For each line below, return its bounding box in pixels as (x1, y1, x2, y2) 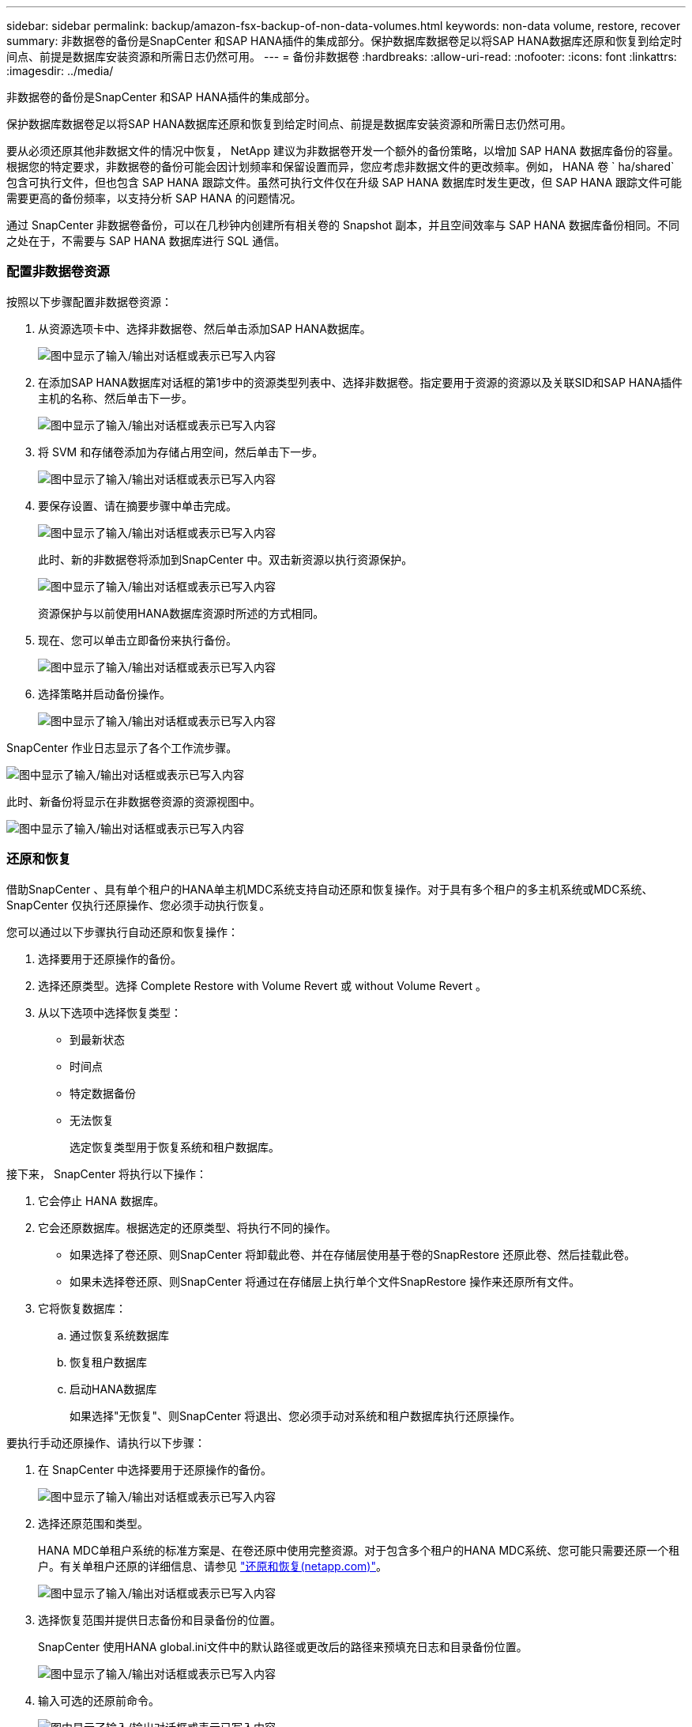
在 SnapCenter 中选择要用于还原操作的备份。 (38, 1462, 273, 1476)
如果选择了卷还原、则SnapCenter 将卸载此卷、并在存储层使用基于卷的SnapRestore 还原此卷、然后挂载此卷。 (70, 1247, 636, 1261)
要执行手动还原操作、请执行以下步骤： (6, 1435, 205, 1449)
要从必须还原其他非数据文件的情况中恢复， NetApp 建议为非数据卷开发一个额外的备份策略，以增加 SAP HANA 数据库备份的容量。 (6, 144, 679, 157)
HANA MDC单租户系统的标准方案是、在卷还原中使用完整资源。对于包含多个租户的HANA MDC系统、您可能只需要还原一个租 (38, 1543, 680, 1557)
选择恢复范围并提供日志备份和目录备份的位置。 (38, 1612, 281, 1627)
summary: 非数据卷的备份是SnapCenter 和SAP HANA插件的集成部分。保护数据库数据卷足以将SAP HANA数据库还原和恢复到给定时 (6, 34, 683, 47)
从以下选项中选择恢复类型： (38, 1005, 182, 1019)
